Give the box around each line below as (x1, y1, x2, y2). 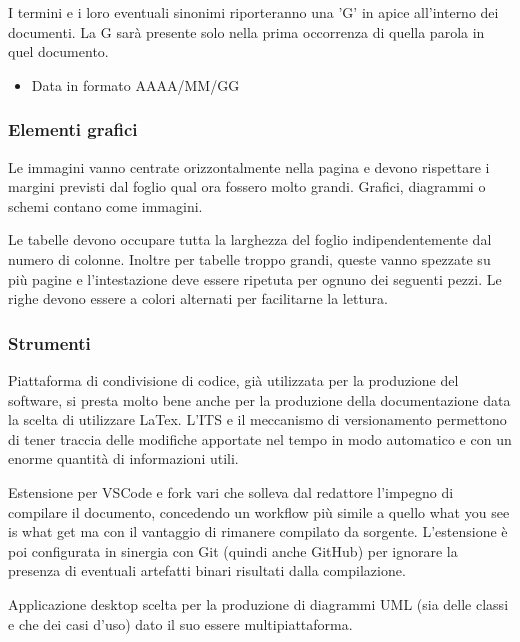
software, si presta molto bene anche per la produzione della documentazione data (8, 389, 511, 410)
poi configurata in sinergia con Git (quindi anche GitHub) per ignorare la (8, 540, 458, 561)
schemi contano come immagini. (8, 195, 203, 216)
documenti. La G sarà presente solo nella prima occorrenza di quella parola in (8, 21, 485, 42)
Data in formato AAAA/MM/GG (31, 74, 240, 95)
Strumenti (8, 330, 91, 355)
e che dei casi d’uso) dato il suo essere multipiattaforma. (8, 613, 353, 634)
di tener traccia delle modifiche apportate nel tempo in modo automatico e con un (8, 428, 512, 449)
